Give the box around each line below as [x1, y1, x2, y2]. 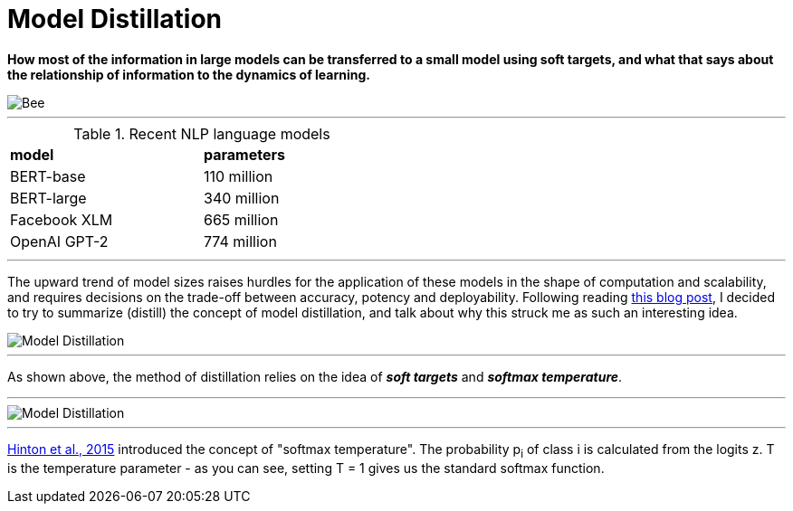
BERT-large [10, 188, 87, 207]
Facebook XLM [10, 210, 113, 229]
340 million [204, 188, 280, 207]
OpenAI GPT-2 [10, 232, 109, 251]
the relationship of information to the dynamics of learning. [7, 66, 371, 82]
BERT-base [10, 166, 86, 185]
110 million [204, 166, 273, 185]
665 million [204, 210, 279, 229]
